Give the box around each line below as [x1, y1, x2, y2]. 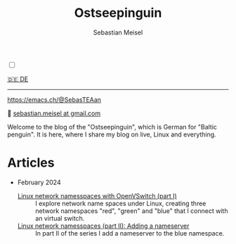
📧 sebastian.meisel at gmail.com [7, 109, 101, 117]
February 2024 [17, 178, 61, 186]
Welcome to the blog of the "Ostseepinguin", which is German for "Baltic [7, 122, 218, 131]
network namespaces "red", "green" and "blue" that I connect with [34, 206, 228, 215]
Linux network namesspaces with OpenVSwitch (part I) [17, 191, 177, 200]
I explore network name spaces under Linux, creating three [34, 199, 206, 207]
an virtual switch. [34, 214, 85, 222]
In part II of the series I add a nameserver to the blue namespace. [34, 229, 225, 237]
